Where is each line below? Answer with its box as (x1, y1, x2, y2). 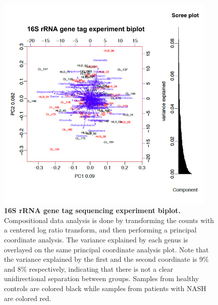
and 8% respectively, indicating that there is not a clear (4, 263, 173, 274)
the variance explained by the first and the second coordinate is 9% (4, 254, 209, 264)
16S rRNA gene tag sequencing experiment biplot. (4, 205, 181, 216)
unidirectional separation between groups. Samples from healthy (4, 273, 199, 284)
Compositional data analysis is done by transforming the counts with (4, 215, 214, 225)
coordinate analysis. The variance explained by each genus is (4, 234, 188, 245)
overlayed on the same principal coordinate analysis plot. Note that (4, 244, 209, 254)
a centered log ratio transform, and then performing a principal (4, 225, 197, 235)
